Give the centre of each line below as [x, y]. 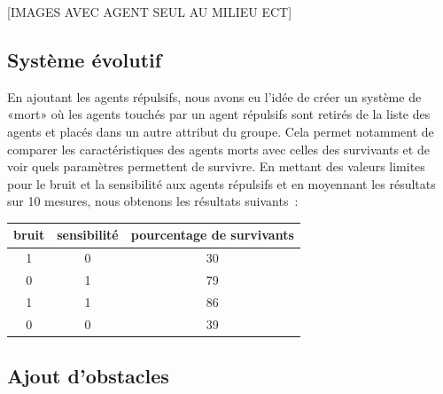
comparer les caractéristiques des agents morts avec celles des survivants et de [218, 149]
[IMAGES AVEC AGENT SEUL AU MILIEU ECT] [150, 12]
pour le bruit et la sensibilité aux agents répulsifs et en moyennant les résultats [221, 183]
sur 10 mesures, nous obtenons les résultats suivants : [153, 201]
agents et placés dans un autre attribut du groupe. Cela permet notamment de [221, 131]
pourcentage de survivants [212, 235]
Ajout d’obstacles [88, 376]
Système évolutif [85, 59]
